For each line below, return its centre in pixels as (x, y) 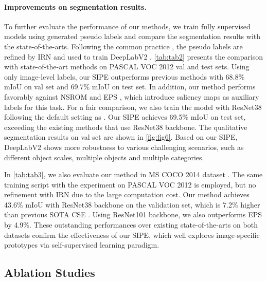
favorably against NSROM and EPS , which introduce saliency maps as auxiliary (132, 96)
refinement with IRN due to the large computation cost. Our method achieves (127, 194)
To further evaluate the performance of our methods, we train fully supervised (127, 26)
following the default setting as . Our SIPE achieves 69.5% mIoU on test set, (125, 117)
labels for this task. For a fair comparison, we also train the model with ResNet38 (133, 107)
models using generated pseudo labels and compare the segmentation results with (132, 36)
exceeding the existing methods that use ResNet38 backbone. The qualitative (126, 127)
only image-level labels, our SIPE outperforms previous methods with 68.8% (124, 76)
